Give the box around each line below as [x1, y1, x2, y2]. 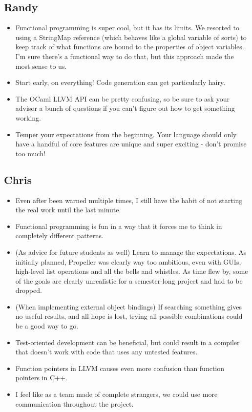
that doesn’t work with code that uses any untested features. [15, 347, 198, 357]
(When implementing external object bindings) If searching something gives [15, 301, 242, 311]
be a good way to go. [15, 321, 79, 331]
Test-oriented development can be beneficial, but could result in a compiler [15, 337, 240, 347]
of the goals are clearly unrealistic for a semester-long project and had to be [15, 275, 243, 286]
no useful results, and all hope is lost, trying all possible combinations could [15, 311, 243, 321]
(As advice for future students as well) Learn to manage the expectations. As [15, 247, 247, 257]
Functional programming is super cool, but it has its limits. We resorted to [15, 22, 240, 33]
